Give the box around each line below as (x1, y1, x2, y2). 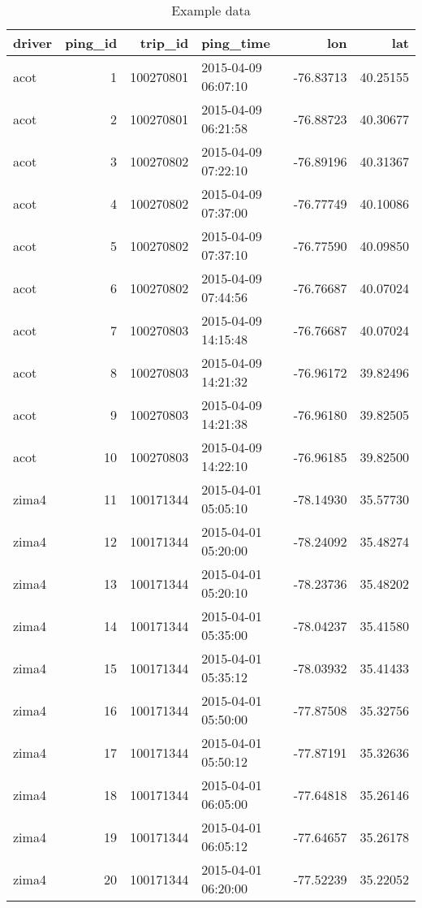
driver (13, 33, 53, 52)
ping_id (65, 33, 118, 52)
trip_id (140, 33, 189, 52)
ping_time (201, 33, 270, 52)
